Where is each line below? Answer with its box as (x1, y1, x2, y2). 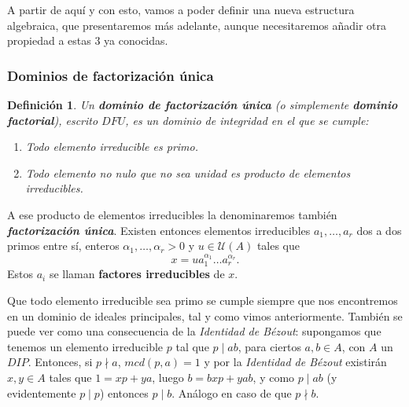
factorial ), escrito (7, 112, 98, 128)
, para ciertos (238, 338, 301, 354)
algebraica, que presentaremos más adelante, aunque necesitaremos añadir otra (7, 16, 387, 33)
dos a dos (356, 222, 402, 238)
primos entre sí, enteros (7, 237, 120, 254)
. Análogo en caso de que (171, 384, 292, 401)
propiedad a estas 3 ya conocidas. (7, 32, 168, 49)
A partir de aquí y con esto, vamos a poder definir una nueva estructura (7, 2, 355, 17)
